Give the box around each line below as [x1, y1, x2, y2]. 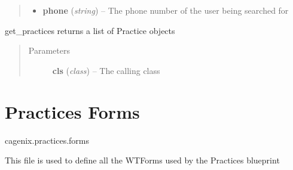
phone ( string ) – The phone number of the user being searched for [42, 4, 289, 16]
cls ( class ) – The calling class [52, 64, 160, 76]
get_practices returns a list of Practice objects [5, 24, 175, 36]
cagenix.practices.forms [5, 134, 90, 146]
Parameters [28, 44, 70, 57]
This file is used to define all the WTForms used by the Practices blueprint [5, 154, 280, 166]
